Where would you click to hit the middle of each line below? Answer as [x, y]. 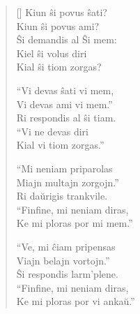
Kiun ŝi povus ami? [58, 25]
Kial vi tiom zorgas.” [60, 145]
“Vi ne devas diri [52, 131]
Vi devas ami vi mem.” [64, 104]
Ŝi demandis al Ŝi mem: [67, 39]
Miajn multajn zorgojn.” [68, 182]
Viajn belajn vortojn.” [63, 260]
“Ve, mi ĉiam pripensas [66, 246]
